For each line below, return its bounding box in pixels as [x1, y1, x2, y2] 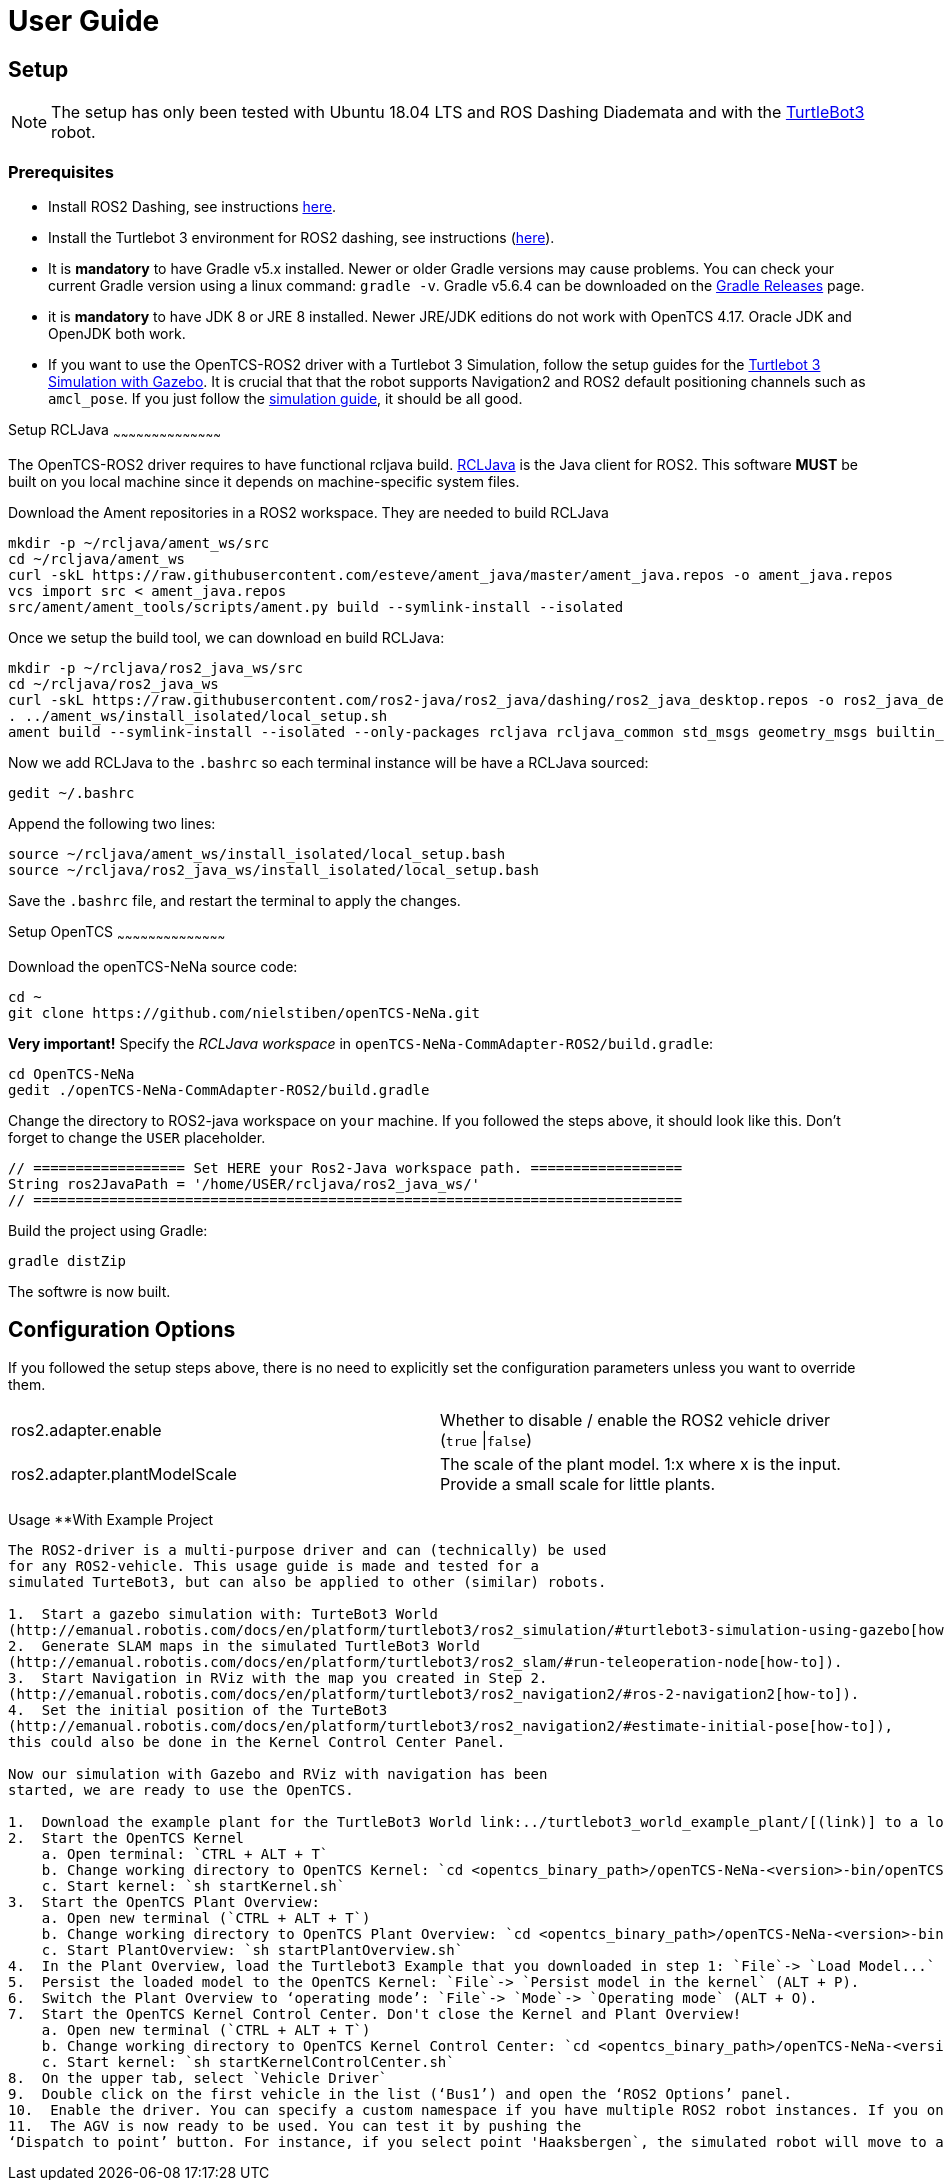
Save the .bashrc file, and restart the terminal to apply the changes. [8, 891, 461, 909]
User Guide [8, 4, 160, 38]
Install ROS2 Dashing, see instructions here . [48, 197, 337, 215]
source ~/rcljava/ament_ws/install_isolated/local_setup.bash [8, 845, 506, 862]
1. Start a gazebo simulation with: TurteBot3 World [8, 1606, 438, 1623]
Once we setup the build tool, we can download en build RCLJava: [8, 628, 445, 646]
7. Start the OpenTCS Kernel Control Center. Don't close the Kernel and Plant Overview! [8, 2006, 742, 2023]
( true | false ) [440, 1430, 532, 1451]
